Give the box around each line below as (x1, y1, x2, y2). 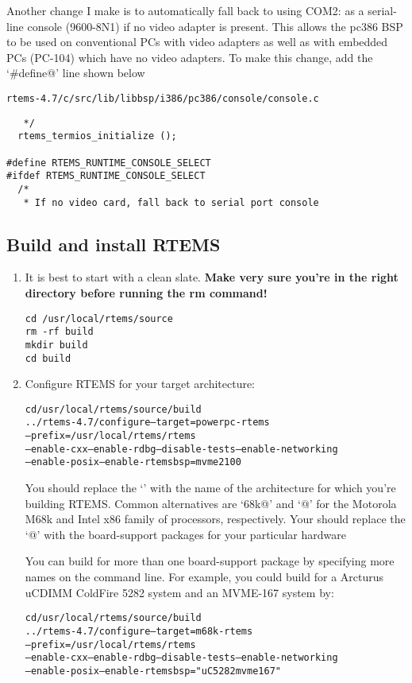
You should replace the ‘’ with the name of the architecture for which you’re (25, 479, 396, 496)
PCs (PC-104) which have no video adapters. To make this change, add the (6, 49, 373, 65)
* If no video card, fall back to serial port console (23, 196, 319, 208)
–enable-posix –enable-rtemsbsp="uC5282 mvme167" (25, 665, 281, 677)
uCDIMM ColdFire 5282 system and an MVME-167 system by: (25, 584, 334, 600)
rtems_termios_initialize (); (17, 130, 177, 142)
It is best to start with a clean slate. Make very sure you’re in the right (25, 269, 399, 285)
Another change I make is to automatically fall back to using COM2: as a (6, 2, 364, 18)
